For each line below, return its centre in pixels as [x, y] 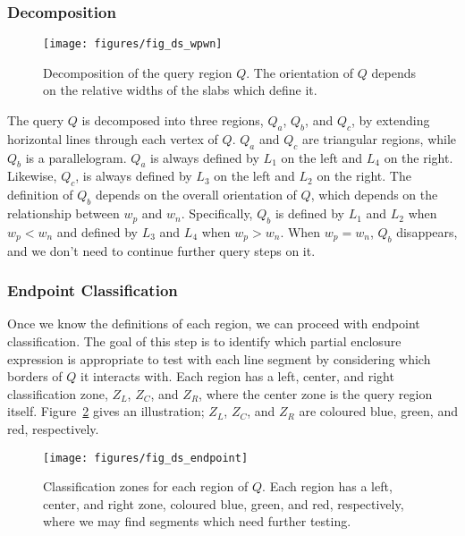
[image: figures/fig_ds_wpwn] [133, 44]
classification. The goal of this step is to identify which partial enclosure [204, 341]
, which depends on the [374, 195]
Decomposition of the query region [138, 72]
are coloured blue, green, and [378, 411]
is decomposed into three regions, [173, 120]
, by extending [391, 120]
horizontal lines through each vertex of [113, 138]
